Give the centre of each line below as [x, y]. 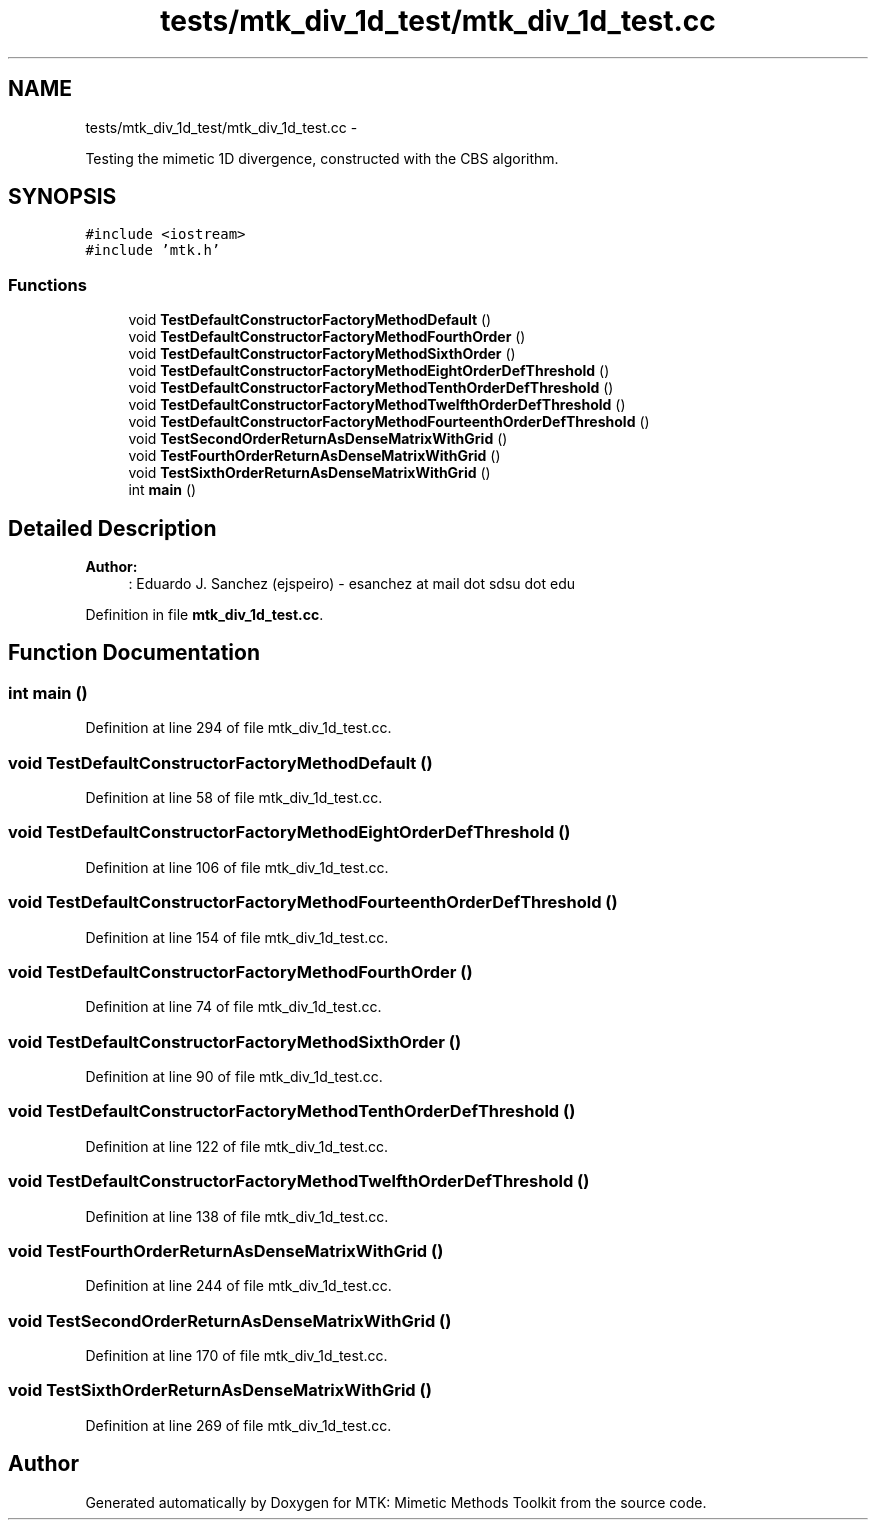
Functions [47, 284]
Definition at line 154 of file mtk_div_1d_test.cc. [237, 937]
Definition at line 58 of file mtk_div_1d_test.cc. [234, 797]
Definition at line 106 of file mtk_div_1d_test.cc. [237, 867]
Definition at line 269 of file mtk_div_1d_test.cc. [238, 1425]
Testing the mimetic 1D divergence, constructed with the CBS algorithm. [322, 158]
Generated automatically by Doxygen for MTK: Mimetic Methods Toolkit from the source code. [396, 1502]
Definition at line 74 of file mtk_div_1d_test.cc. [233, 1007]
